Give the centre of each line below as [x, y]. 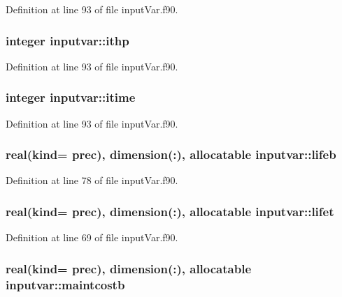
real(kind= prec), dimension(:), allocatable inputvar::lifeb [171, 154]
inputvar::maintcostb [65, 284]
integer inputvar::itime [71, 97]
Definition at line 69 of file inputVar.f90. [92, 237]
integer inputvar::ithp [67, 40]
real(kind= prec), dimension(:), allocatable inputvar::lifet [170, 211]
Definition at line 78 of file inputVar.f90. [92, 180]
